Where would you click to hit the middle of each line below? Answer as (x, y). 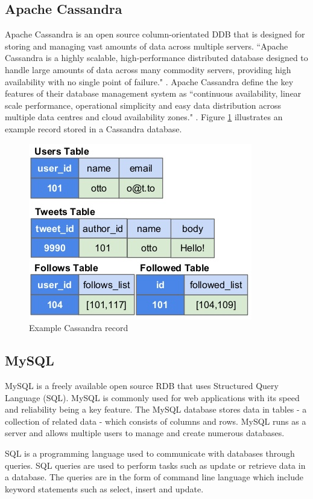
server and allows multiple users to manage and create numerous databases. (145, 433)
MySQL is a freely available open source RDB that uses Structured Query (142, 385)
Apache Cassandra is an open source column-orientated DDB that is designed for (155, 34)
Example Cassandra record (79, 328)
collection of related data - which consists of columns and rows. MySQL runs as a (156, 421)
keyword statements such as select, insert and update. (104, 488)
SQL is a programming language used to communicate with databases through (150, 453)
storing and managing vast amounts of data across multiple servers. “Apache (147, 46)
